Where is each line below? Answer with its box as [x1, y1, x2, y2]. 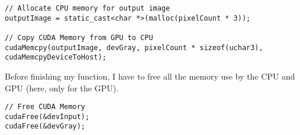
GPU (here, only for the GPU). [5, 81, 119, 94]
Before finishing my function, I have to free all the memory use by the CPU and [5, 70, 295, 82]
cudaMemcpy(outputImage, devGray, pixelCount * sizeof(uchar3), [5, 43, 263, 52]
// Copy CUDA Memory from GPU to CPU [5, 33, 153, 42]
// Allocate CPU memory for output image [5, 4, 170, 12]
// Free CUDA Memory [5, 103, 86, 111]
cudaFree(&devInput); [5, 112, 90, 121]
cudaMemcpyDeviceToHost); [5, 53, 107, 62]
